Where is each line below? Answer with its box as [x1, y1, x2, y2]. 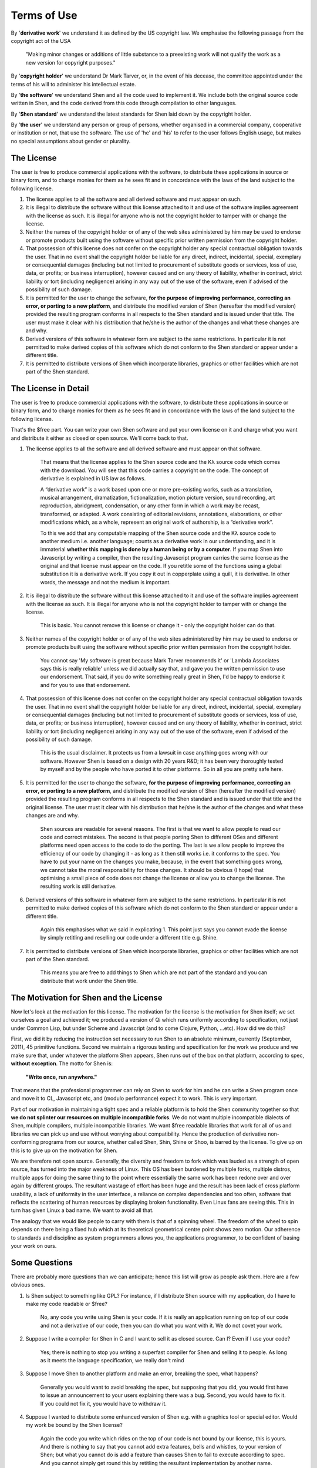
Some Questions [11, 1257, 73, 1268]
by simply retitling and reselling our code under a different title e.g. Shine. [40, 934, 218, 941]
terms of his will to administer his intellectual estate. [11, 80, 136, 87]
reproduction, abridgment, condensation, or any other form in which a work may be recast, [40, 502, 260, 509]
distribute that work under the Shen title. [40, 977, 138, 984]
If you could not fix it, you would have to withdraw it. [40, 1400, 167, 1407]
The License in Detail [11, 383, 89, 393]
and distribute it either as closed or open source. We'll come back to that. [11, 435, 188, 442]
